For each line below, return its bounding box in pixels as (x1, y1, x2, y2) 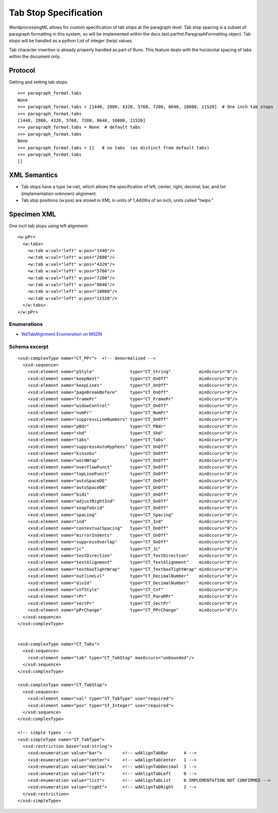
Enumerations (9, 321, 43, 328)
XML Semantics (9, 171, 58, 180)
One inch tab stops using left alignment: (9, 223, 89, 229)
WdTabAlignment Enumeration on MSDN (21, 331, 102, 337)
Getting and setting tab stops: (9, 79, 68, 85)
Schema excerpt (9, 343, 49, 350)
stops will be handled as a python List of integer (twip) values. (9, 38, 133, 44)
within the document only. (9, 54, 61, 59)
